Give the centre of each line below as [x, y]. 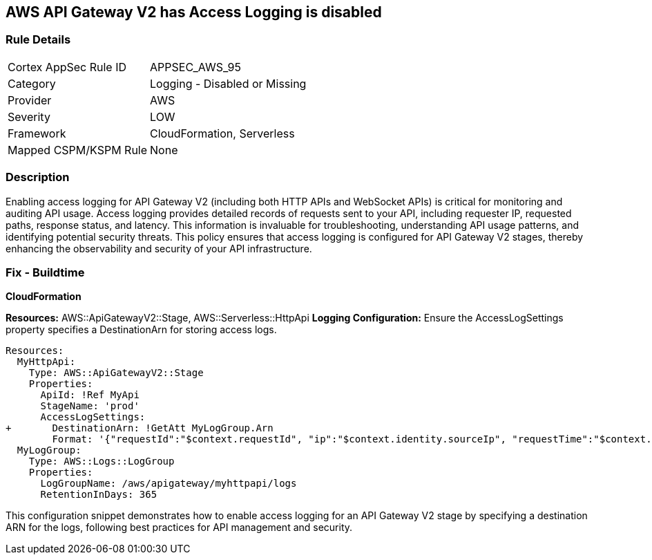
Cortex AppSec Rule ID [67, 67]
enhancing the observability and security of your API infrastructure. [159, 248]
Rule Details [38, 40]
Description [38, 177]
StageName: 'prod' [90, 406]
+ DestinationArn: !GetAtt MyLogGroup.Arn [140, 428]
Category [32, 83]
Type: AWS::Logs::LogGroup [102, 461]
